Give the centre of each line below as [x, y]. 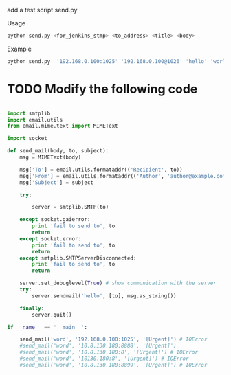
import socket [27, 139]
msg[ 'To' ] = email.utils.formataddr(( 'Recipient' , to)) [101, 170]
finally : [32, 308]
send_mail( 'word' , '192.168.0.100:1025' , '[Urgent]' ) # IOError [113, 339]
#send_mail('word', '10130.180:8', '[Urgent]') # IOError [104, 359]
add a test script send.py [42, 10]
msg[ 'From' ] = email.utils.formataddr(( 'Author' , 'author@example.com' [124, 176]
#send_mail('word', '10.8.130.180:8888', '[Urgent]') [98, 346]
